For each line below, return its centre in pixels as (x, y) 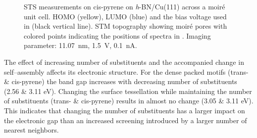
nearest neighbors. (31, 130)
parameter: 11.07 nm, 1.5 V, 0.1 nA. (80, 45)
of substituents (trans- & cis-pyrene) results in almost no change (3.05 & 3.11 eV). (129, 101)
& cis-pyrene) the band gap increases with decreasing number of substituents (121, 81)
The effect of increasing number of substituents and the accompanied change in (124, 62)
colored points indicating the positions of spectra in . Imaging (117, 35)
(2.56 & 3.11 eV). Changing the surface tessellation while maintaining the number (128, 91)
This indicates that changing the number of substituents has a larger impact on (125, 110)
